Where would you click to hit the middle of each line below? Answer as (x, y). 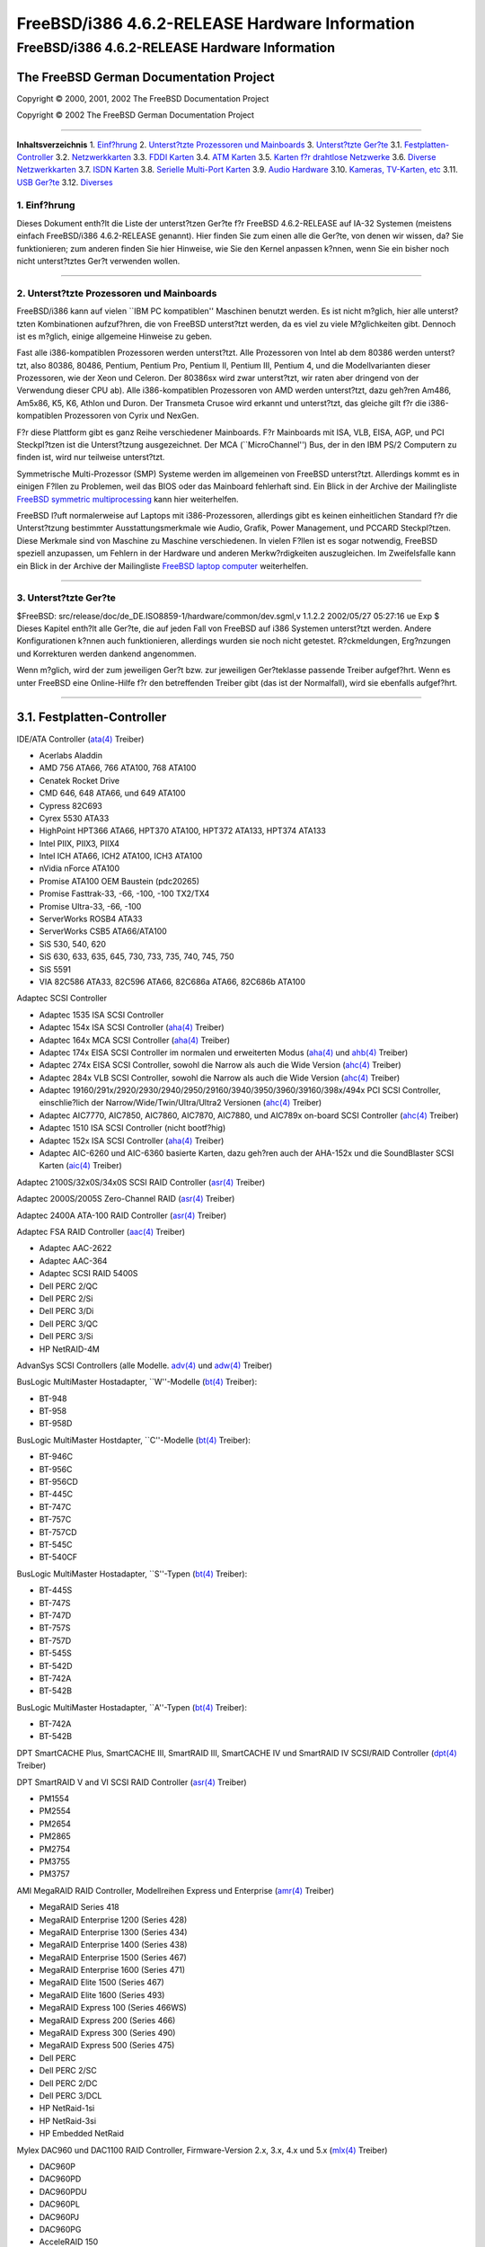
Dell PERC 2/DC (68, 2083)
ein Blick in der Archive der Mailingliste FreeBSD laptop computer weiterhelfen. (163, 565)
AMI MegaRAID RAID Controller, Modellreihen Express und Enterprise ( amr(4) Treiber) (176, 1890)
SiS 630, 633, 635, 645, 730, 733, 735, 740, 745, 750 (137, 956)
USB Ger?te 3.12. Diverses (65, 182)
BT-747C (55, 1506)
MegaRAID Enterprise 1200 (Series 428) (113, 1920)
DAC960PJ (59, 2216)
